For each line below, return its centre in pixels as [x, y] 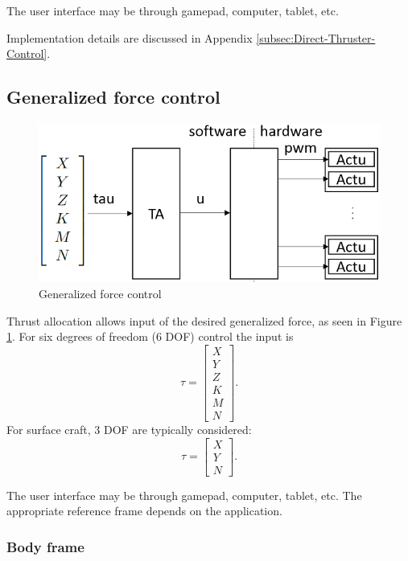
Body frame [45, 546]
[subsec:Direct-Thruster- [316, 37]
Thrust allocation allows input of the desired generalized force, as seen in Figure [204, 320]
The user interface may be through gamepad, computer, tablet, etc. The [184, 495]
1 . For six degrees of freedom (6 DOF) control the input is [150, 336]
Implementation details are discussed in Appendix [130, 37]
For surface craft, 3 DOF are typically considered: [129, 429]
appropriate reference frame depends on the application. [144, 511]
